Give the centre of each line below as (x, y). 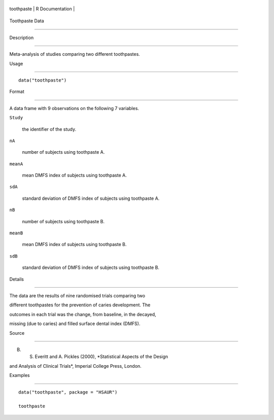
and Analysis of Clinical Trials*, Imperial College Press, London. (75, 366)
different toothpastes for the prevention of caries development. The (80, 305)
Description (22, 38)
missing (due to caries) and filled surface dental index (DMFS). (75, 324)
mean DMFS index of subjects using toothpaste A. (74, 176)
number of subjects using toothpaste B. (63, 221)
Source (17, 333)
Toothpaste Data (27, 21)
